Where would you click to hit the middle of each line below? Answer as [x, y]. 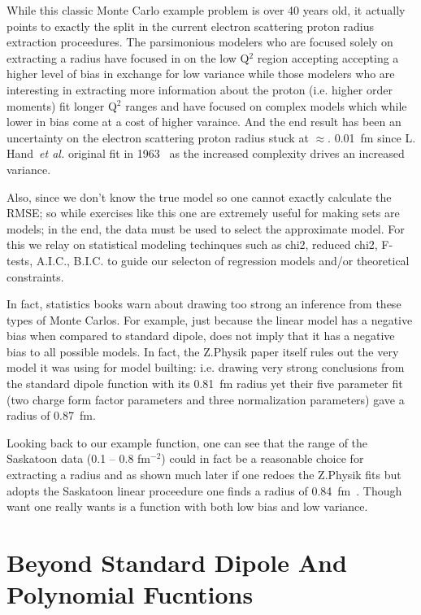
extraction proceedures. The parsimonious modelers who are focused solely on [200, 42]
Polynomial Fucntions [130, 594]
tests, [20, 260]
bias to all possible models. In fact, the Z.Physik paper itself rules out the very [203, 351]
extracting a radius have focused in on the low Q [128, 57]
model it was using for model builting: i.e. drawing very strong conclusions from [206, 367]
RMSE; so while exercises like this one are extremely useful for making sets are [203, 213]
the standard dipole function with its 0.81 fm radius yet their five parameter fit [205, 384]
